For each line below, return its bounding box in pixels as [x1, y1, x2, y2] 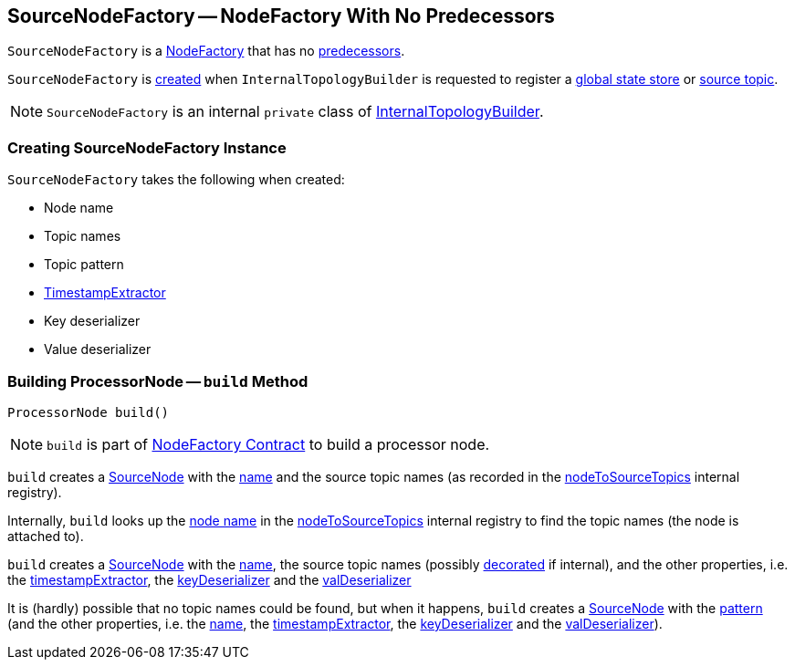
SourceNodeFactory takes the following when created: [7, 172, 345, 188]
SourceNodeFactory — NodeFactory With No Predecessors [7, 5, 555, 27]
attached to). [7, 527, 84, 544]
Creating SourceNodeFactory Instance [7, 138, 287, 157]
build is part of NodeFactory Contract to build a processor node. [47, 434, 490, 453]
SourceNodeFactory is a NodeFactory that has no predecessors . [7, 43, 405, 59]
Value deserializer [44, 341, 152, 358]
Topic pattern [44, 256, 124, 273]
